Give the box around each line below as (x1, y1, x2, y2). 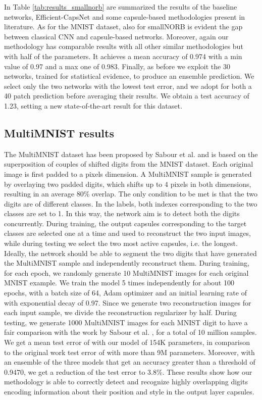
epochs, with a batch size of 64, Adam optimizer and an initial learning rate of (4, 287, 247, 298)
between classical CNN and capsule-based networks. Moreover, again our (4, 31, 229, 41)
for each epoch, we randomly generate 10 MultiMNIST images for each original (4, 267, 249, 278)
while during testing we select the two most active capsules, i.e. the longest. (4, 238, 238, 248)
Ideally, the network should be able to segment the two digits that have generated (4, 247, 257, 258)
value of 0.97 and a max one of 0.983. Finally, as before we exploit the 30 (4, 61, 230, 71)
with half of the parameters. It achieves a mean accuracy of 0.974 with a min (4, 51, 242, 61)
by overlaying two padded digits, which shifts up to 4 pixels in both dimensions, (4, 178, 251, 189)
